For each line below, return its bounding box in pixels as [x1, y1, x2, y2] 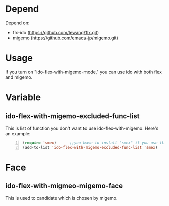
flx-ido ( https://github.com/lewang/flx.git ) [12, 29, 99, 35]
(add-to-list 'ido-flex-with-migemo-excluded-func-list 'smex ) [22, 145, 158, 150]
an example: [5, 130, 31, 136]
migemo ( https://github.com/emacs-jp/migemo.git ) [12, 35, 118, 41]
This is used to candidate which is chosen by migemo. [5, 195, 118, 201]
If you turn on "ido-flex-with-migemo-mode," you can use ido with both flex [5, 69, 162, 75]
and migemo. [5, 74, 33, 80]
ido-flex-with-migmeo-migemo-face [5, 182, 123, 190]
